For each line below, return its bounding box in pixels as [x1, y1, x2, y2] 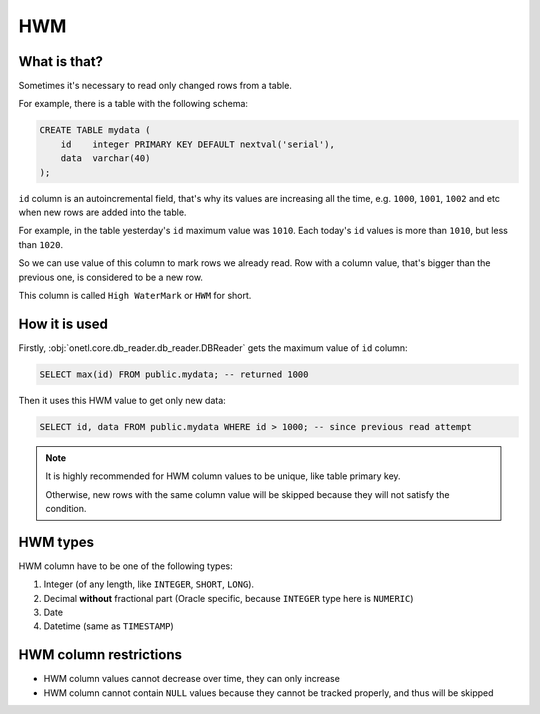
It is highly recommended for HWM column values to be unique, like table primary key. [45, 470, 401, 482]
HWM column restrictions [18, 646, 183, 664]
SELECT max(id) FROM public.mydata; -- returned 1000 [39, 368, 309, 380]
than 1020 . [18, 238, 64, 250]
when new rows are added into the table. [18, 206, 187, 218]
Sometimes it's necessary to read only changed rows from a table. [18, 80, 292, 92]
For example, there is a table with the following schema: [18, 98, 249, 110]
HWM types [18, 533, 95, 550]
